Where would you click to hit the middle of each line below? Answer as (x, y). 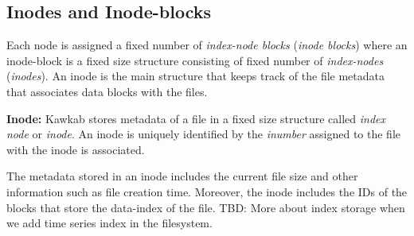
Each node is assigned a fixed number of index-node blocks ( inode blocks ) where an (207, 45)
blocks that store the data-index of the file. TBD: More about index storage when (206, 207)
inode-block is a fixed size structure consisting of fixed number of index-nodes (195, 60)
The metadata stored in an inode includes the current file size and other (182, 176)
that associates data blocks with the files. (107, 91)
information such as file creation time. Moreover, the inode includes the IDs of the (207, 191)
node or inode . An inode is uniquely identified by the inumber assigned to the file (204, 134)
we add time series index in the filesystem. (109, 223)
